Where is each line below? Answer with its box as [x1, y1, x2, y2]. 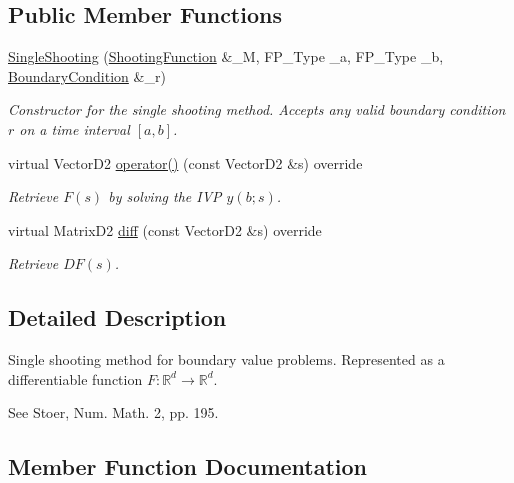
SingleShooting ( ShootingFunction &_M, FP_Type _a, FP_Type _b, [8, 46, 444, 67]
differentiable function [8, 368, 143, 389]
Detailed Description [8, 302, 227, 333]
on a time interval [19, 118, 130, 139]
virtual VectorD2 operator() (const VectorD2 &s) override [8, 152, 363, 173]
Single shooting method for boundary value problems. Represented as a [8, 349, 445, 370]
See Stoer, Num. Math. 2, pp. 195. [8, 402, 219, 423]
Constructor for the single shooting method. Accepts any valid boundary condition [8, 99, 506, 120]
